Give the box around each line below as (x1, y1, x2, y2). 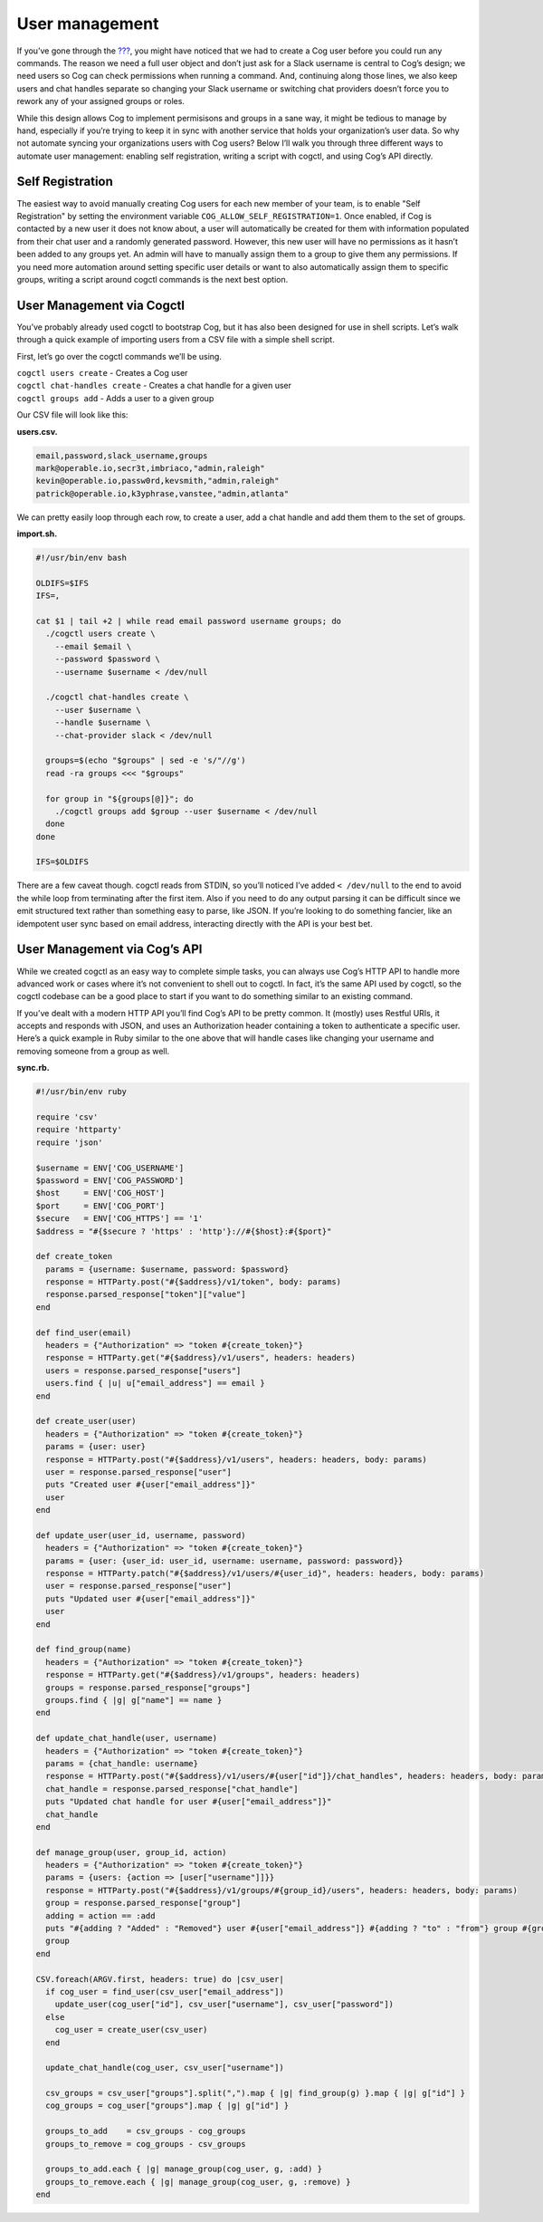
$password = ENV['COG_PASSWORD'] (35, 1175, 185, 1186)
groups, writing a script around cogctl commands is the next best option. (16, 274, 289, 284)
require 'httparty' (35, 1124, 122, 1135)
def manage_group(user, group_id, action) (35, 1847, 227, 1857)
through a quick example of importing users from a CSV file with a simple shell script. (16, 334, 335, 345)
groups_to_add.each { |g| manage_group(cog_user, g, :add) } (45, 2164, 323, 2174)
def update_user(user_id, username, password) (35, 1530, 246, 1540)
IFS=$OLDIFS (35, 857, 90, 867)
